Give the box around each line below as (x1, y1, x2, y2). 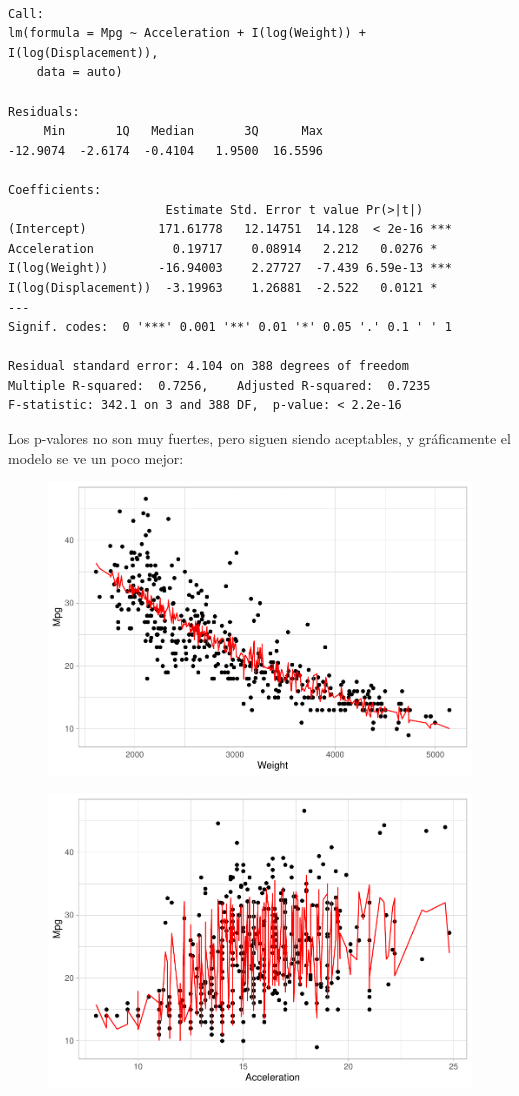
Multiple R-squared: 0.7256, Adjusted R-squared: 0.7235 (8, 378, 431, 393)
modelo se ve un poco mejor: (8, 447, 184, 468)
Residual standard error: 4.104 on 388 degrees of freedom (8, 359, 409, 374)
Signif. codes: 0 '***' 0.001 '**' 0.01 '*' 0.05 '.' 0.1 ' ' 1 (8, 320, 452, 335)
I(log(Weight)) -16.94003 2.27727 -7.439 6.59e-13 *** (8, 261, 452, 276)
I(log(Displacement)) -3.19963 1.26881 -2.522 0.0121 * (8, 280, 438, 295)
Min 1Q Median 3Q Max (43, 124, 323, 139)
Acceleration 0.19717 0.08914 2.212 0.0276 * (8, 241, 438, 256)
